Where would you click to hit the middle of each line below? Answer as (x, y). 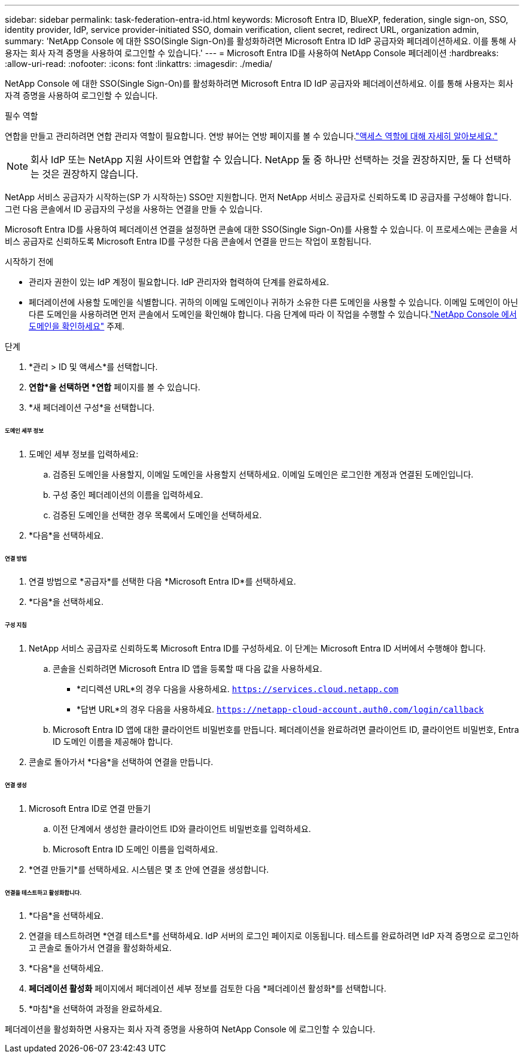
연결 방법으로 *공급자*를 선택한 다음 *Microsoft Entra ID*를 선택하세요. (162, 582)
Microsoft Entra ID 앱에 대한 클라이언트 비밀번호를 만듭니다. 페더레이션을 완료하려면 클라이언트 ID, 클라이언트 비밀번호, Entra (286, 730)
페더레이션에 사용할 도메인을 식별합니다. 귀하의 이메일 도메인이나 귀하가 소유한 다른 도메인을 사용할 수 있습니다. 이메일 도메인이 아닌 (274, 302)
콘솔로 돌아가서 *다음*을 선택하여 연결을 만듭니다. (121, 762)
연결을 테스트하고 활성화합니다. (43, 892)
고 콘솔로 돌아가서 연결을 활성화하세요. (100, 948)
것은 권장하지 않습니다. (90, 174)
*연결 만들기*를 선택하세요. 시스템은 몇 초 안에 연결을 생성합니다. (149, 869)
